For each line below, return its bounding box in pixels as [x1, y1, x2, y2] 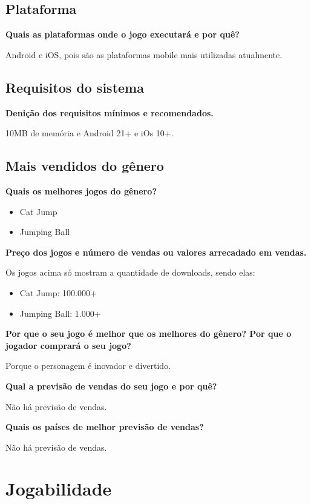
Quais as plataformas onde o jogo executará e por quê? [5, 28, 240, 41]
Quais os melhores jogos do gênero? [5, 184, 157, 197]
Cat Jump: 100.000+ [19, 286, 97, 299]
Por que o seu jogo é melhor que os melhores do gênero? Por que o [5, 327, 292, 340]
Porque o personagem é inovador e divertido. [5, 359, 171, 372]
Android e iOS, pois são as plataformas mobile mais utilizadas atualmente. [5, 48, 283, 61]
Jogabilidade [5, 476, 112, 501]
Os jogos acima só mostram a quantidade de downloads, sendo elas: [5, 266, 255, 279]
